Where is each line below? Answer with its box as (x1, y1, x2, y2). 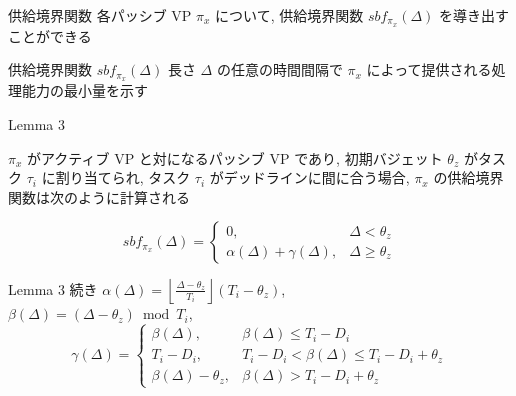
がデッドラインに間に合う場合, (209, 167, 410, 188)
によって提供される (366, 59, 492, 80)
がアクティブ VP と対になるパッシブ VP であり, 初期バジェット (27, 147, 443, 168)
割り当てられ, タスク (55, 167, 191, 188)
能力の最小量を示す (21, 80, 148, 101)
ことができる (8, 25, 92, 46)
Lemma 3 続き (8, 278, 98, 299)
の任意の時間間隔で (216, 59, 343, 80)
